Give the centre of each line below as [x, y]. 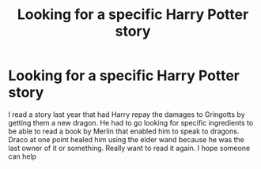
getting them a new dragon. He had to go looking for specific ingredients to [131, 122]
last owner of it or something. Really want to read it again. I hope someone [129, 148]
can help [23, 156]
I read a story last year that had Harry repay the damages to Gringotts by [127, 114]
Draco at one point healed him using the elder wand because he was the [127, 139]
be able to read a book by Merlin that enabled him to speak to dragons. [124, 131]
